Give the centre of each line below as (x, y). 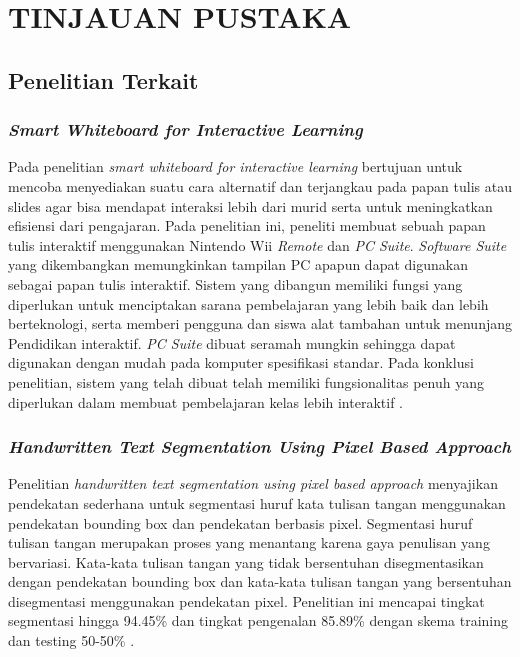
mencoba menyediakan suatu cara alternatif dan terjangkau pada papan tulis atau (260, 185)
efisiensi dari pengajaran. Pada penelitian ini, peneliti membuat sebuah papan (247, 225)
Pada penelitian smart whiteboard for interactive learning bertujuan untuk (235, 166)
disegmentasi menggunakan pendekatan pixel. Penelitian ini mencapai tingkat (246, 600)
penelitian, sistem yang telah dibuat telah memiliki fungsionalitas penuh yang (246, 381)
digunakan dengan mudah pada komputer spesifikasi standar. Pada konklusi (241, 362)
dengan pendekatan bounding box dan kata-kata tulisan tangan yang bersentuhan (260, 581)
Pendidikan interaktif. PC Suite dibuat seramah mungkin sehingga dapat (232, 342)
